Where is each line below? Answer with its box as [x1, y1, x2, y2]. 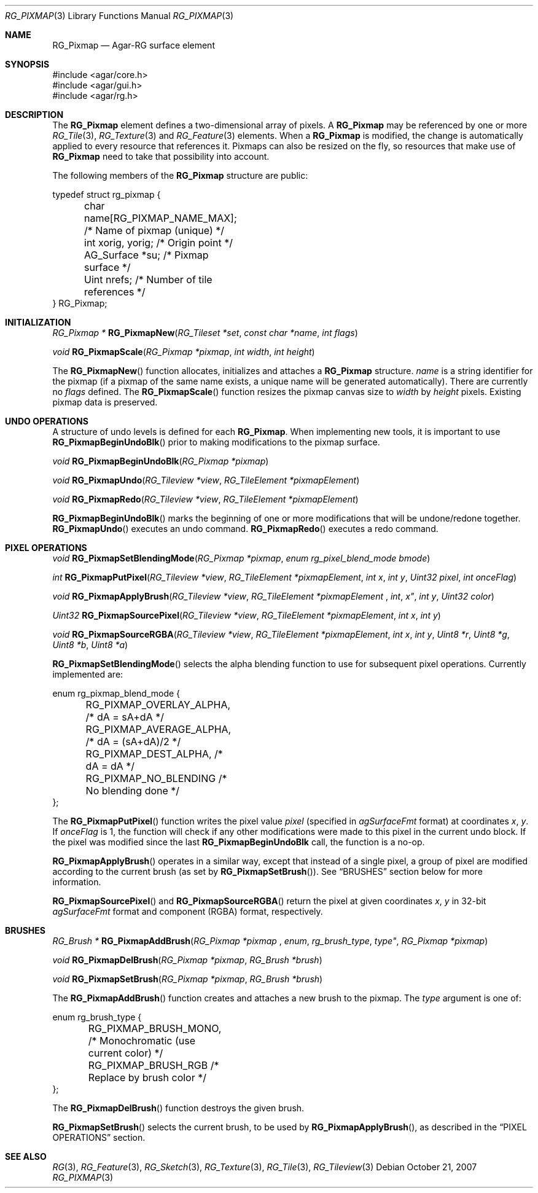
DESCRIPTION [5, 109, 64, 120]
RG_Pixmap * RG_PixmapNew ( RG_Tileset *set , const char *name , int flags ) [52, 327, 358, 338]
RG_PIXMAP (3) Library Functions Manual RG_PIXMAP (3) [5, 10, 234, 21]
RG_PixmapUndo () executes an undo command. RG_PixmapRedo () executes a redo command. [52, 523, 439, 534]
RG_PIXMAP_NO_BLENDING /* [85, 772, 227, 784]
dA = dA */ [85, 760, 135, 772]
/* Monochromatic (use [88, 1035, 195, 1047]
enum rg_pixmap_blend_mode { [52, 688, 181, 698]
